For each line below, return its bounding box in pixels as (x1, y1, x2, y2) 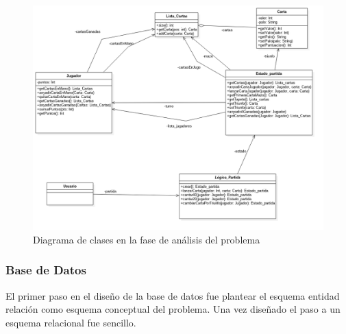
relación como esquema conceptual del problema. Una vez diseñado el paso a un (5, 302, 341, 316)
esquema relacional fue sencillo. (5, 315, 136, 329)
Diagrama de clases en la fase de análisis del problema (33, 232, 260, 246)
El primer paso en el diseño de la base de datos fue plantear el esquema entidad (5, 288, 340, 302)
